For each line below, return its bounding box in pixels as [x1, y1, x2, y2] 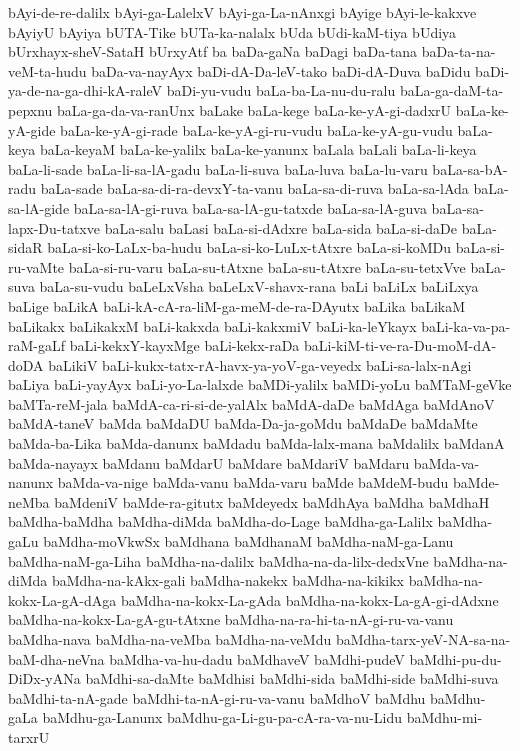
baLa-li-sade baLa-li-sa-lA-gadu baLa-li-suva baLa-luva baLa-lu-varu [8, 158, 428, 179]
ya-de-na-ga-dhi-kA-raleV [8, 80, 163, 101]
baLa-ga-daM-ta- [399, 80, 504, 101]
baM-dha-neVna [8, 648, 105, 669]
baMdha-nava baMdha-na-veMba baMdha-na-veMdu [8, 629, 332, 649]
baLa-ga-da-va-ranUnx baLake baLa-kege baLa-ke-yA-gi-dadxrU [57, 99, 452, 120]
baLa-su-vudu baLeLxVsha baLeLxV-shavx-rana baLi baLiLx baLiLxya [39, 276, 479, 297]
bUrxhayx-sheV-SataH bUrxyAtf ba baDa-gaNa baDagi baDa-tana [8, 41, 418, 62]
